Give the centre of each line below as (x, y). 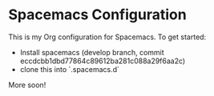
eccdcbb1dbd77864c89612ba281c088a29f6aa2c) (103, 61)
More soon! (27, 85)
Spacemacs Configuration (97, 15)
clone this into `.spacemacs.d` (70, 69)
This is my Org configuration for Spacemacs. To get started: (107, 37)
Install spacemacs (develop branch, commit (92, 52)
